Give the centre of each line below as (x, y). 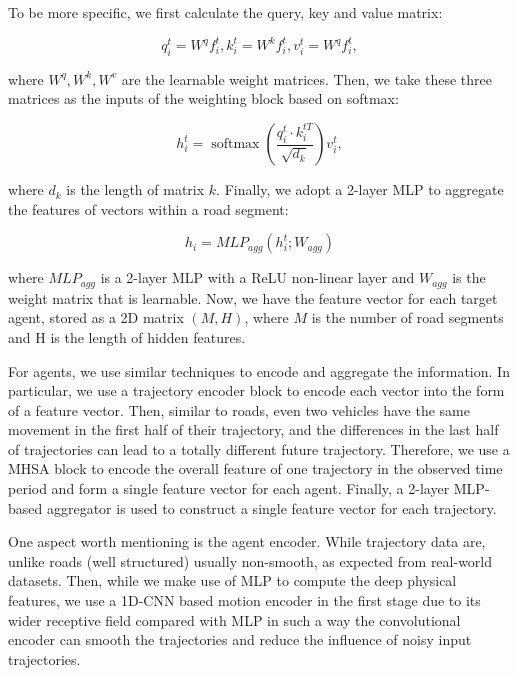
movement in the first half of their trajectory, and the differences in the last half (253, 429)
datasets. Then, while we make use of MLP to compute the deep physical (232, 580)
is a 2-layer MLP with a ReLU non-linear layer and (257, 277)
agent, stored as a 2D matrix (96, 317)
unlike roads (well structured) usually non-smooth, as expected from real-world (250, 560)
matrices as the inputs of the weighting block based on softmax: (203, 98)
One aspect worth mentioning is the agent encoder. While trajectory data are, (247, 541)
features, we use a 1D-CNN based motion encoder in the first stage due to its (244, 600)
